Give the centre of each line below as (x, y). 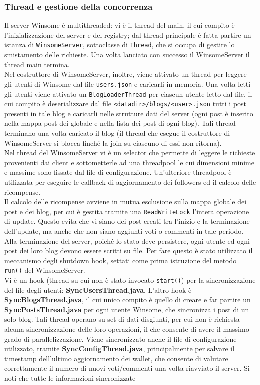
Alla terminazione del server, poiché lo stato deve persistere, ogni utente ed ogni (127, 241)
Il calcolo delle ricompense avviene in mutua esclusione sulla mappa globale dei (125, 202)
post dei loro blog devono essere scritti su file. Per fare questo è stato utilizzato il (128, 251)
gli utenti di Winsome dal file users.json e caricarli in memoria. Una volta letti (127, 84)
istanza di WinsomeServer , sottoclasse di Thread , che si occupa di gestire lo (119, 45)
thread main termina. (37, 64)
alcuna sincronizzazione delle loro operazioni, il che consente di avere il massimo (127, 329)
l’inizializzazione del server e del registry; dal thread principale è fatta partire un (128, 35)
